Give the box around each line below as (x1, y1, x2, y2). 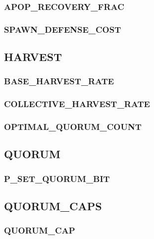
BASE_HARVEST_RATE (4, 75, 114, 87)
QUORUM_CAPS (4, 198, 102, 214)
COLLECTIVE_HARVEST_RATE (4, 98, 150, 110)
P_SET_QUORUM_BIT (4, 172, 110, 184)
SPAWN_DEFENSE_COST (4, 23, 121, 35)
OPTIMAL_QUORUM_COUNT (4, 120, 142, 133)
